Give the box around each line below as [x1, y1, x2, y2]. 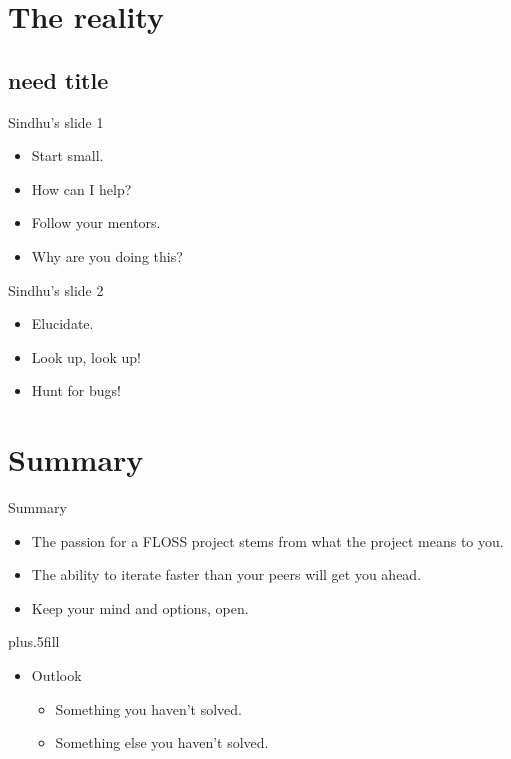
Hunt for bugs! [31, 380, 121, 401]
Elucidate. [31, 313, 94, 334]
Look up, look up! [31, 346, 141, 367]
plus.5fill [8, 631, 60, 652]
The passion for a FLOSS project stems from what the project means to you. [31, 530, 504, 551]
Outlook [31, 665, 82, 686]
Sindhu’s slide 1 [8, 111, 104, 132]
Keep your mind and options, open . [31, 597, 249, 618]
